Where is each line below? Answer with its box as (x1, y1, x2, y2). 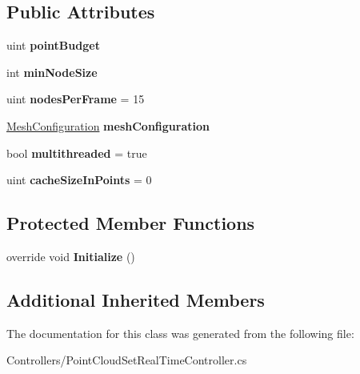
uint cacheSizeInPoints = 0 (6, 171, 152, 188)
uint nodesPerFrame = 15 (6, 90, 145, 107)
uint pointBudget (6, 37, 100, 54)
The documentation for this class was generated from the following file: (6, 324, 354, 341)
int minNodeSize (6, 63, 98, 80)
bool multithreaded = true (6, 144, 147, 161)
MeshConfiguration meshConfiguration (6, 117, 210, 134)
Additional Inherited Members (6, 287, 265, 312)
